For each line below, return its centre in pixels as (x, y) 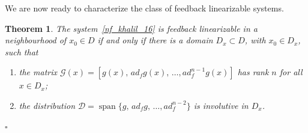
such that (22, 51)
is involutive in (221, 105)
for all (291, 72)
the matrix (38, 72)
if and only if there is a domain (155, 40)
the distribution (47, 105)
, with (255, 40)
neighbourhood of (36, 40)
